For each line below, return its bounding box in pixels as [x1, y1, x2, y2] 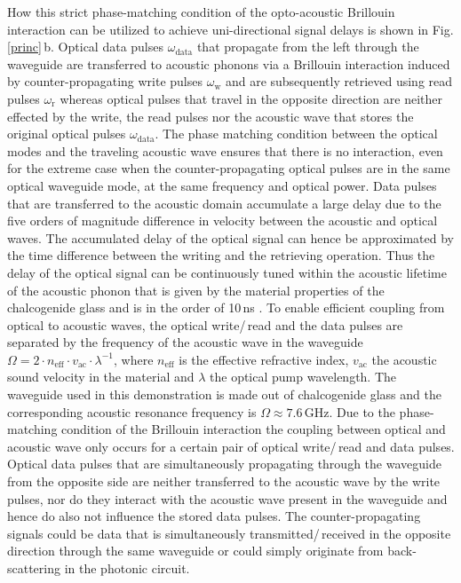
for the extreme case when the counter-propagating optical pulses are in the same [7, 159, 450, 177]
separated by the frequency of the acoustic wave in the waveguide [7, 333, 363, 351]
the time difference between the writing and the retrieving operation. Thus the [7, 246, 435, 264]
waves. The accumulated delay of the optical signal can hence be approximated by [7, 228, 454, 247]
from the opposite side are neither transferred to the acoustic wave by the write [7, 472, 441, 491]
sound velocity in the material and [7, 367, 195, 386]
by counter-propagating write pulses [7, 72, 203, 91]
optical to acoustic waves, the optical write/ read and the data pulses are [7, 315, 403, 334]
